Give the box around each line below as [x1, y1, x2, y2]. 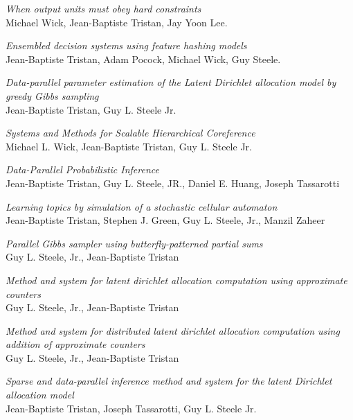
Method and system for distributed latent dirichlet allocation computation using [6, 323, 340, 338]
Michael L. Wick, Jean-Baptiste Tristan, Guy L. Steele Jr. [6, 139, 252, 153]
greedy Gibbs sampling [6, 88, 99, 103]
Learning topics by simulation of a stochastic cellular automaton [6, 199, 278, 213]
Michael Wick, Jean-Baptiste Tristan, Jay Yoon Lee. [6, 15, 228, 29]
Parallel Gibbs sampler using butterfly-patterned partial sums [6, 236, 263, 250]
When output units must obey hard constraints [6, 1, 201, 15]
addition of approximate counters [6, 337, 145, 351]
